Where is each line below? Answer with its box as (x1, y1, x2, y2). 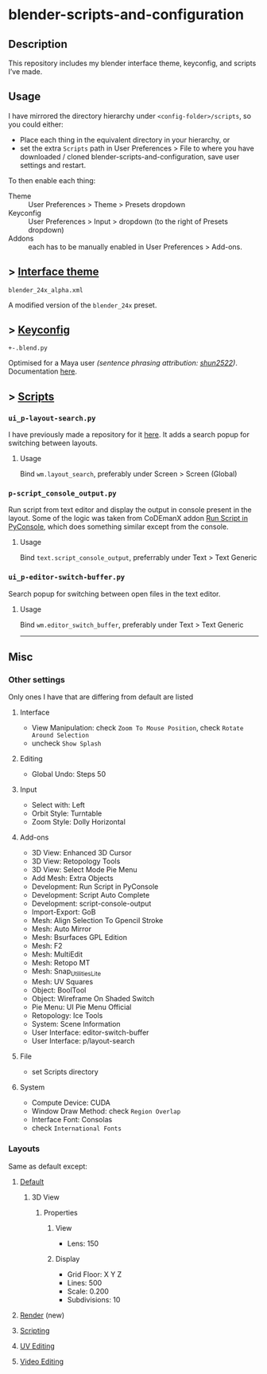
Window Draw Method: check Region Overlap (31, 1106, 181, 1116)
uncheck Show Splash (31, 738, 102, 748)
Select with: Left (31, 801, 85, 810)
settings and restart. (19, 160, 86, 170)
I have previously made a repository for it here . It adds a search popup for (8, 430, 250, 440)
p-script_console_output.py (8, 489, 117, 499)
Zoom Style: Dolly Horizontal (31, 817, 126, 827)
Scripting (19, 1325, 50, 1335)
